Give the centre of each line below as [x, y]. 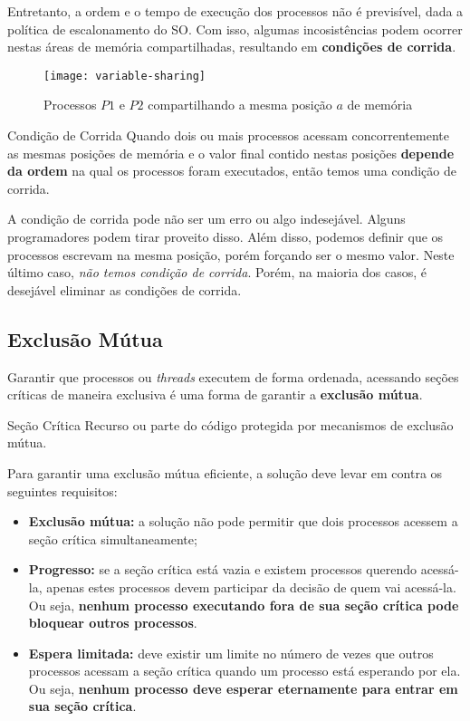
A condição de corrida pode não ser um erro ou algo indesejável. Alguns [206, 219]
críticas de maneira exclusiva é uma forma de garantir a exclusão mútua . [215, 394]
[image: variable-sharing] [125, 76]
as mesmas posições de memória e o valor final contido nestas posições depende [231, 153]
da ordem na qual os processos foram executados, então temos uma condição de [232, 171]
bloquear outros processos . [113, 623]
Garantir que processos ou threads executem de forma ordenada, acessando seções [233, 376]
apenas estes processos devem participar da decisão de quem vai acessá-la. [251, 586]
